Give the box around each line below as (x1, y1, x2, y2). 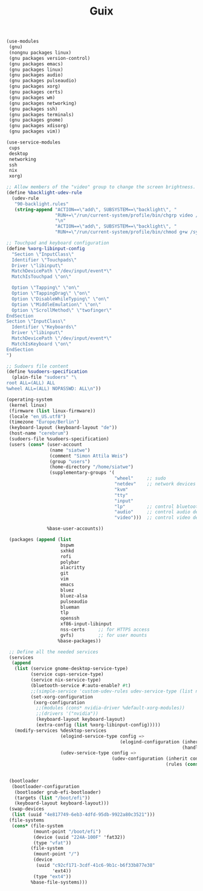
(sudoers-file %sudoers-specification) (8, 436, 110, 442)
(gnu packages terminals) (8, 111, 74, 117)
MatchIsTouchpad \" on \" (11, 274, 71, 280)
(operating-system (6, 396, 53, 403)
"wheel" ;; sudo (114, 475, 166, 482)
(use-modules (6, 38, 39, 45)
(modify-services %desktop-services (14, 728, 107, 734)
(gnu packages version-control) (8, 55, 91, 61)
